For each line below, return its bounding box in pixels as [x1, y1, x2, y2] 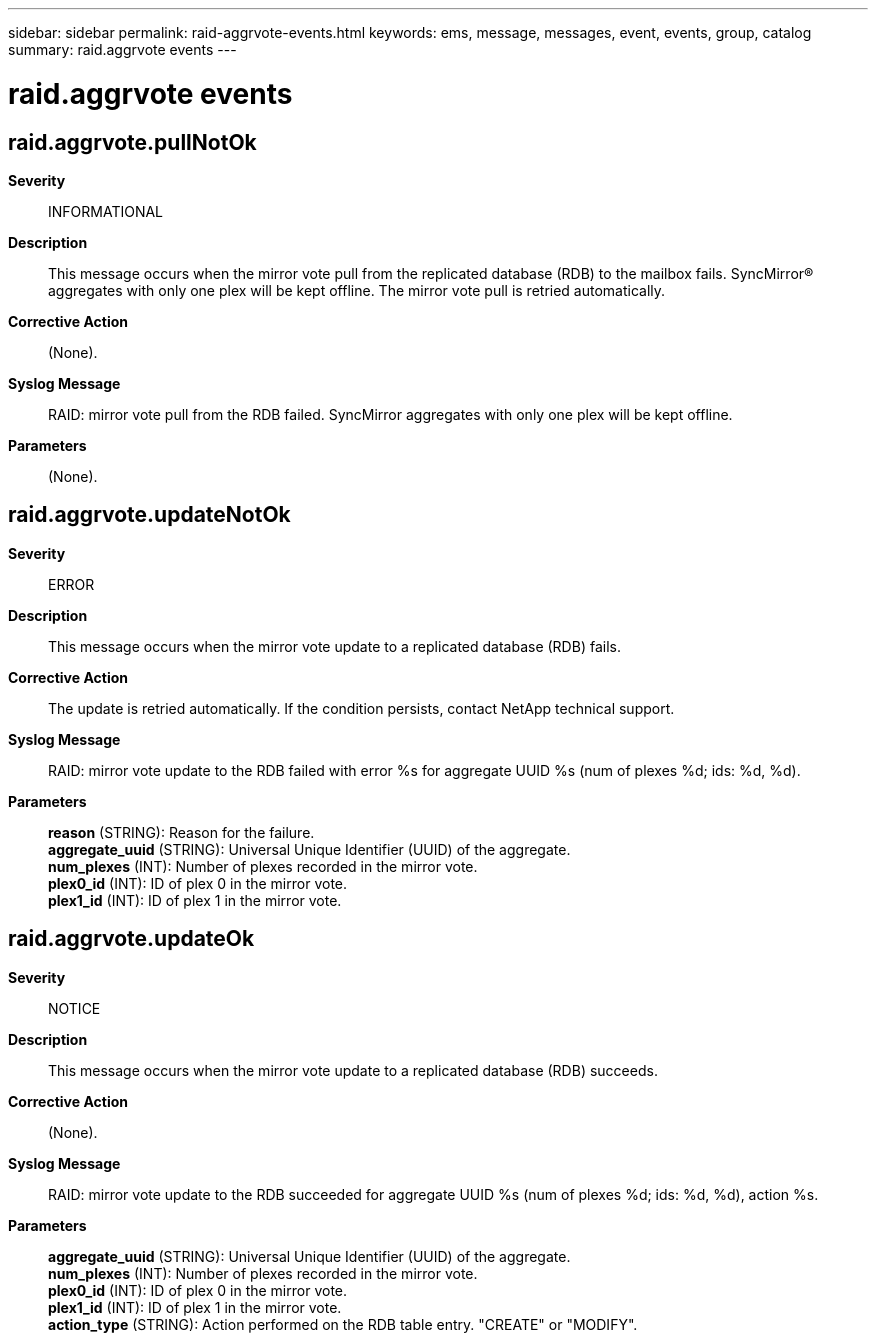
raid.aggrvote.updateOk [8, 926, 255, 952]
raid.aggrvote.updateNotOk [8, 502, 291, 528]
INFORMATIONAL [48, 202, 164, 220]
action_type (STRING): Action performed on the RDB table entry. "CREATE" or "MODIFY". [48, 1315, 638, 1333]
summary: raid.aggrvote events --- [8, 41, 237, 58]
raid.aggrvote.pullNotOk [8, 129, 257, 155]
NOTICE [48, 999, 101, 1017]
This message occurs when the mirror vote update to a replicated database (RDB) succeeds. [48, 1061, 658, 1079]
